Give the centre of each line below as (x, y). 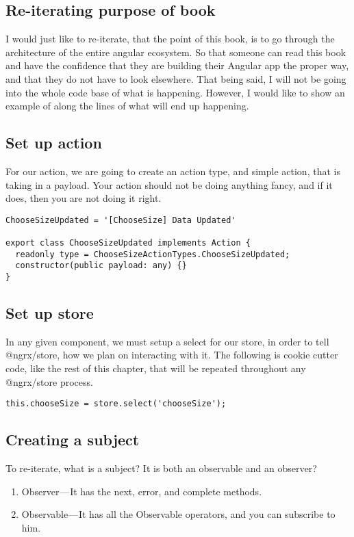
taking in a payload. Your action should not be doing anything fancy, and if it (169, 184)
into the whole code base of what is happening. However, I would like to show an (175, 92)
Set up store (50, 313)
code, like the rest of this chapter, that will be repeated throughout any (156, 368)
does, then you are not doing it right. (84, 198)
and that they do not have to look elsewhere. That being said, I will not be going (176, 78)
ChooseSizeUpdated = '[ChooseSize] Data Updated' (121, 220)
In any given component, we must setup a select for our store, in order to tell (167, 341)
